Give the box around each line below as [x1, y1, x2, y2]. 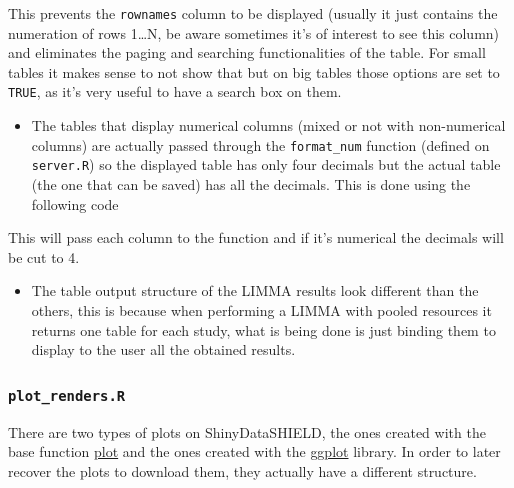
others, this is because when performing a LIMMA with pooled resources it [31, 299, 492, 320]
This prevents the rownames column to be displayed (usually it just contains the [8, 3, 498, 23]
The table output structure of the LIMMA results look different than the [31, 280, 479, 301]
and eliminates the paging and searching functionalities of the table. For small [8, 42, 486, 63]
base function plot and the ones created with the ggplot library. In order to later [8, 441, 501, 462]
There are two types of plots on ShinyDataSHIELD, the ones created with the [8, 421, 486, 442]
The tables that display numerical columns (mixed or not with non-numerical [31, 115, 506, 136]
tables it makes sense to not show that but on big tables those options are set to [8, 61, 500, 82]
